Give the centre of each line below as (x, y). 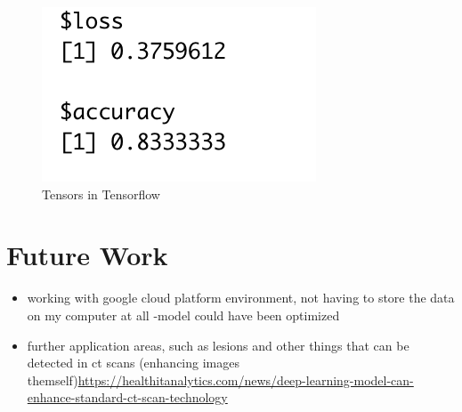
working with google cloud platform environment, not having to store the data (241, 298)
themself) (53, 380)
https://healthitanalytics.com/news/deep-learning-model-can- (246, 380)
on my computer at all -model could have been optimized (183, 315)
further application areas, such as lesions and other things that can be (218, 345)
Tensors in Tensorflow (101, 194)
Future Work (87, 255)
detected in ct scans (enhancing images (133, 363)
